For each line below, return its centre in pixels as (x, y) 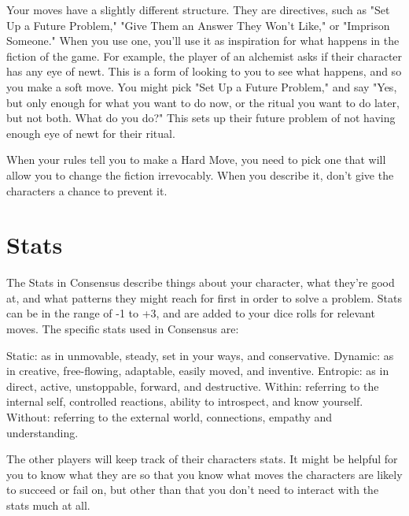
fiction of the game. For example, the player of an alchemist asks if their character (204, 56)
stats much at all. (48, 505)
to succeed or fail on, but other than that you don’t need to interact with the (193, 490)
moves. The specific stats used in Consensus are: (123, 329)
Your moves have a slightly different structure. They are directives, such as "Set (198, 9)
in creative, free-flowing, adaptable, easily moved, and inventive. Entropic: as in (198, 371)
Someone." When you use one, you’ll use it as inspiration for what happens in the (203, 41)
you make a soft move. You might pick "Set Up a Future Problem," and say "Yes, (202, 86)
